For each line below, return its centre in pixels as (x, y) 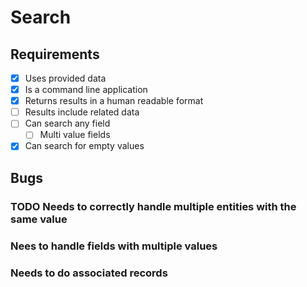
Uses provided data (65, 78)
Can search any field (67, 123)
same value (39, 219)
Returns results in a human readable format (114, 101)
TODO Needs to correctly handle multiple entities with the (153, 206)
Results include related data (82, 112)
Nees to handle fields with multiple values (114, 246)
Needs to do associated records (89, 273)
